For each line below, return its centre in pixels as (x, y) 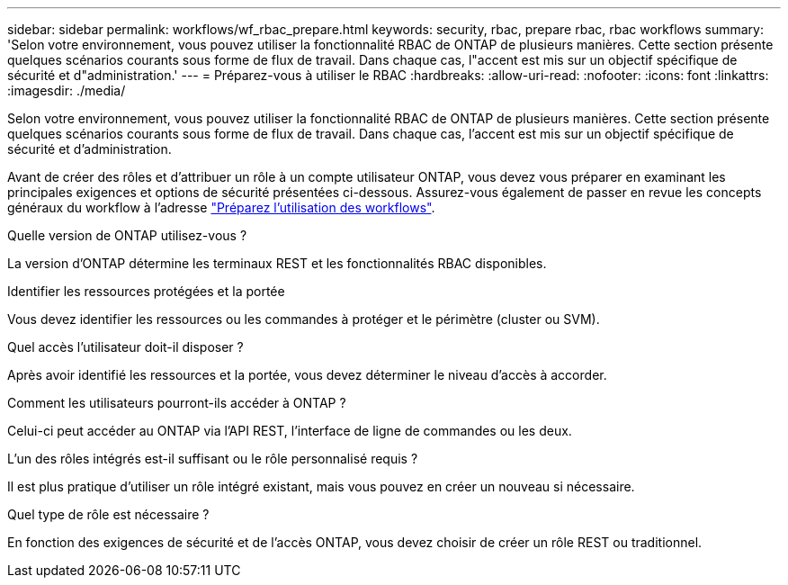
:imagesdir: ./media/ (67, 90)
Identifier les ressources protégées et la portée (146, 291)
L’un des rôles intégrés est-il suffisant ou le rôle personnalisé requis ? (213, 459)
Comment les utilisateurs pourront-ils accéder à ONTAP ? (177, 403)
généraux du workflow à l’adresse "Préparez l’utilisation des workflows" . (221, 207)
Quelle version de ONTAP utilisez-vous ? (127, 235)
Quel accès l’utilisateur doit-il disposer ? (125, 347)
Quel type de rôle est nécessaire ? (108, 514)
